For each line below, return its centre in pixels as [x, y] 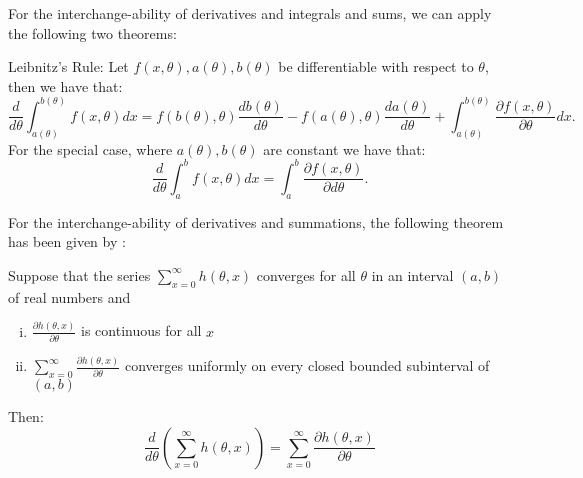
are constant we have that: [344, 148]
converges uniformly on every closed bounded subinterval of [307, 365]
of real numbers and [69, 296]
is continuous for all [141, 330]
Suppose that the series [79, 274]
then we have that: [65, 85]
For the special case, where [90, 148]
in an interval [412, 274]
